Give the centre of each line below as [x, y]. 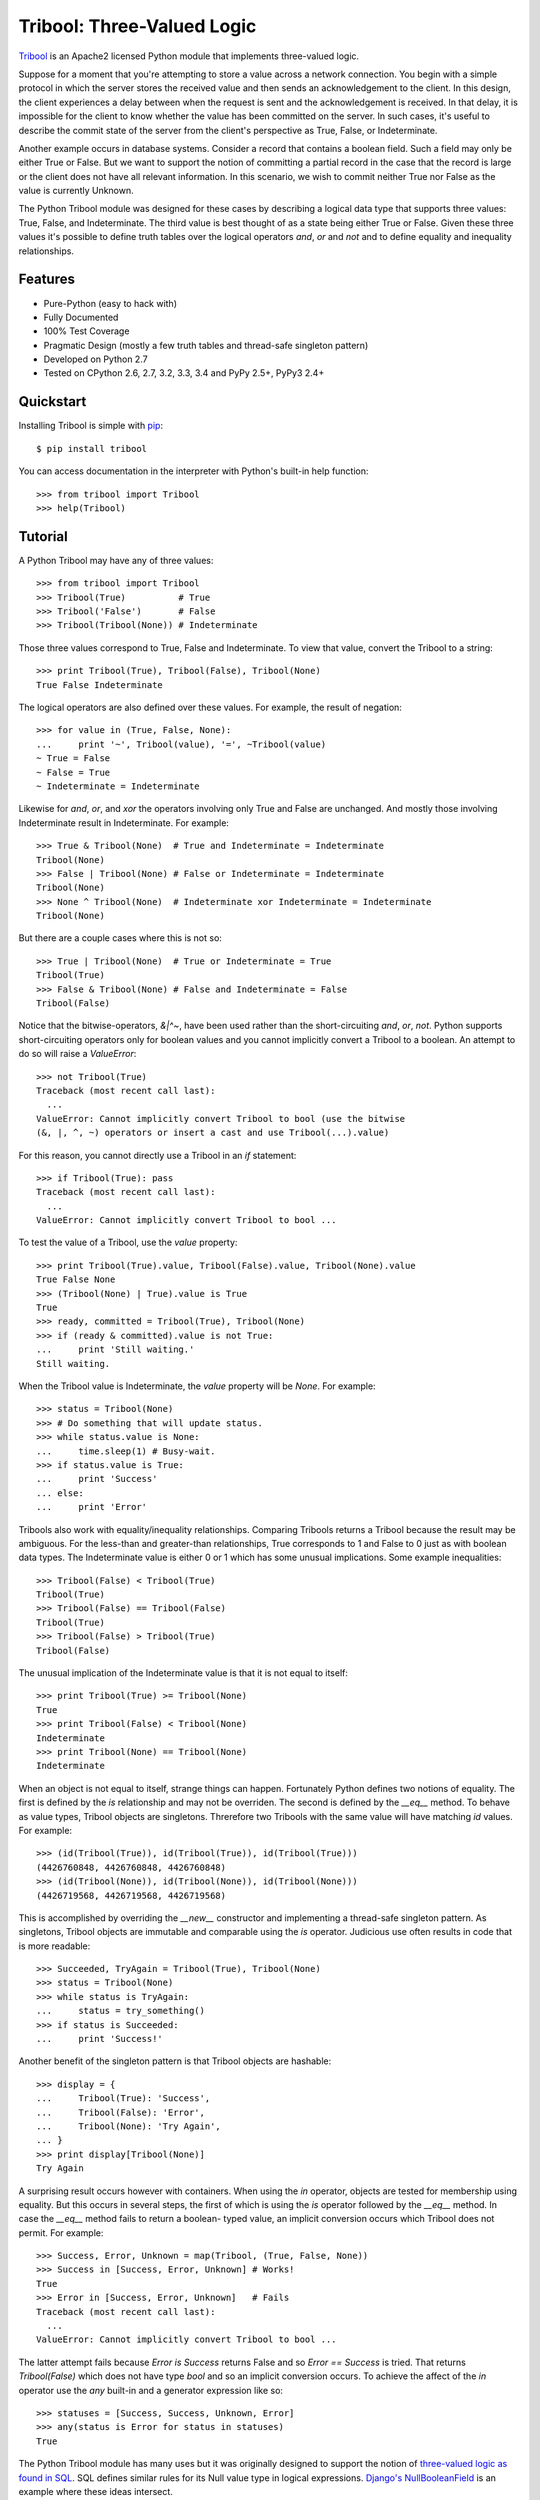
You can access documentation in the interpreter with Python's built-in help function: [193, 471]
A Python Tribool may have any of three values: [116, 560]
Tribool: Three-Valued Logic [137, 26]
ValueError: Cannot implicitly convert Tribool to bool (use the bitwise [221, 1118]
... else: [60, 1493]
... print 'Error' [92, 1507]
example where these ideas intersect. [96, 2491]
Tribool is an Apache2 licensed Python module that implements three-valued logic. [189, 56]
